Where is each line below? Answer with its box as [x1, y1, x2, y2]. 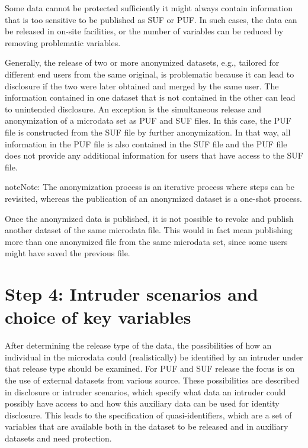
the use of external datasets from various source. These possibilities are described [5, 373, 300, 386]
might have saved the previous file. [5, 247, 130, 259]
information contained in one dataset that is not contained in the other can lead [5, 91, 296, 104]
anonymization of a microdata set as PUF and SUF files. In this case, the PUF [5, 114, 291, 127]
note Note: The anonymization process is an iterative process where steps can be [5, 181, 295, 193]
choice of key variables [5, 305, 191, 329]
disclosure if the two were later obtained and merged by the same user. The [5, 79, 279, 92]
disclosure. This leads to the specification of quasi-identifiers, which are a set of [5, 408, 292, 421]
